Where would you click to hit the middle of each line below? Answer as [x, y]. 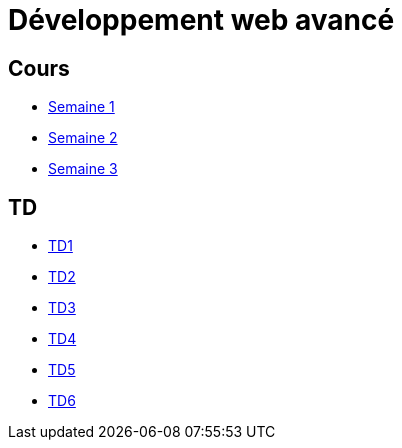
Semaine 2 [83, 138]
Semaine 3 [83, 169]
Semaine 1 [81, 107]
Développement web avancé [201, 20]
